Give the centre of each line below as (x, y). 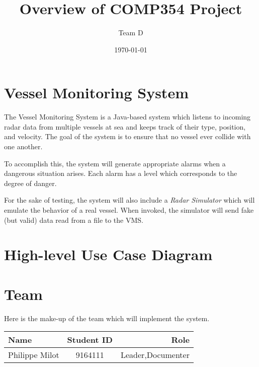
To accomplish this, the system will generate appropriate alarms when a (115, 163)
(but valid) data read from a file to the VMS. (74, 220)
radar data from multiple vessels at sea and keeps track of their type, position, (125, 126)
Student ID (90, 340)
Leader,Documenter (155, 355)
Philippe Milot (34, 355)
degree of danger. (30, 183)
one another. (23, 146)
